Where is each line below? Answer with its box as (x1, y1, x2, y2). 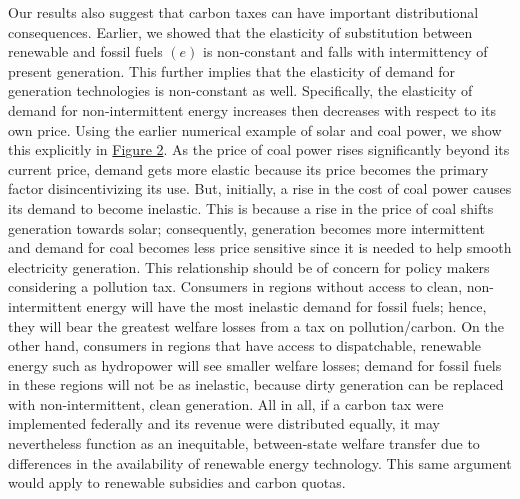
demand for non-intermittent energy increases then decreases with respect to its (8, 99, 496, 120)
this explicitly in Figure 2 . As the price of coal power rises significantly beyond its (8, 139, 510, 160)
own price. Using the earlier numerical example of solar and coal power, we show (8, 119, 502, 140)
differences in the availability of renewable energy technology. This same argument (8, 452, 512, 473)
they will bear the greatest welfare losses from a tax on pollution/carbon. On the (8, 315, 504, 336)
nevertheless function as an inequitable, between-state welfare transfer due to (8, 433, 480, 454)
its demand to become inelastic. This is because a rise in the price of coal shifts (8, 197, 494, 218)
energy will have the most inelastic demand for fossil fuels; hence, (86, 295, 487, 316)
